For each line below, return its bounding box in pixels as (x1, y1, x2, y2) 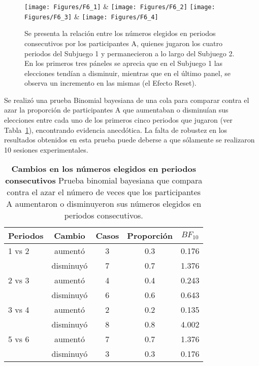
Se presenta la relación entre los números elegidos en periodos (24, 28, 216, 39)
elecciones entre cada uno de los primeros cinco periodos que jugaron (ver (4, 115, 233, 125)
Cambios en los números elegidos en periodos (11, 163, 196, 175)
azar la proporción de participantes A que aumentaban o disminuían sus (4, 104, 229, 115)
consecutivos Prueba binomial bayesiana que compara (5, 174, 203, 187)
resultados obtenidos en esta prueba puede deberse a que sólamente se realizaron (4, 134, 255, 145)
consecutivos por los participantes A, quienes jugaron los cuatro (24, 38, 222, 48)
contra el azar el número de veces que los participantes (7, 186, 201, 198)
